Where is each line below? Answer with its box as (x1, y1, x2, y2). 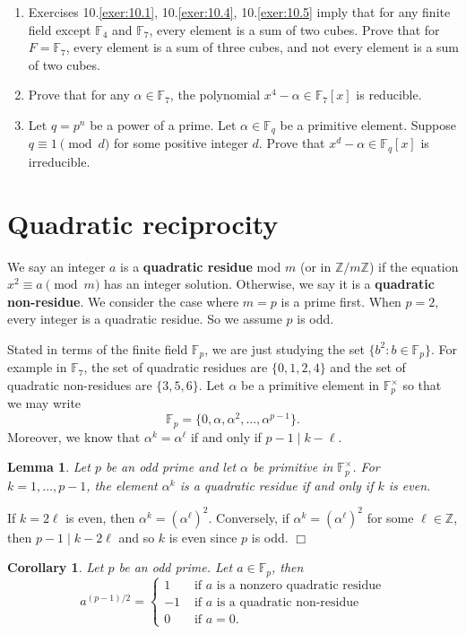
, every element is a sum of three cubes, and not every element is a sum (65, 38, 460, 56)
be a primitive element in (241, 376, 380, 395)
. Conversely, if (208, 508, 289, 526)
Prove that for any (28, 85, 130, 104)
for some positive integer (113, 134, 248, 152)
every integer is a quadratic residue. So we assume (7, 309, 282, 328)
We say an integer (7, 256, 106, 275)
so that (402, 376, 442, 395)
